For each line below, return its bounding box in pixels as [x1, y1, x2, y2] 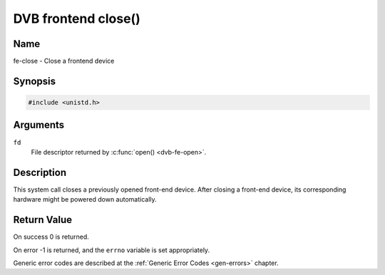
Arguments [13, 119, 65, 131]
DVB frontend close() [13, 11, 140, 26]
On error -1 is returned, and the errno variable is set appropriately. [13, 246, 210, 254]
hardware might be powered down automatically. [13, 195, 157, 204]
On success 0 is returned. [13, 232, 89, 242]
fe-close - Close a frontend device [13, 57, 115, 66]
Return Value [13, 214, 73, 226]
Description [13, 166, 67, 178]
